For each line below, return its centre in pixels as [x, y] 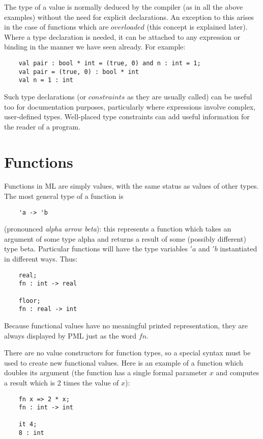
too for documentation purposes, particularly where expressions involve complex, [130, 106]
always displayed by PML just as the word [70, 335]
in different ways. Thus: [41, 259]
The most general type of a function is [64, 196]
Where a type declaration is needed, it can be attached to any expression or [122, 36]
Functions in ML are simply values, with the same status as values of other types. [131, 186]
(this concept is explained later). [197, 27]
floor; [30, 301]
